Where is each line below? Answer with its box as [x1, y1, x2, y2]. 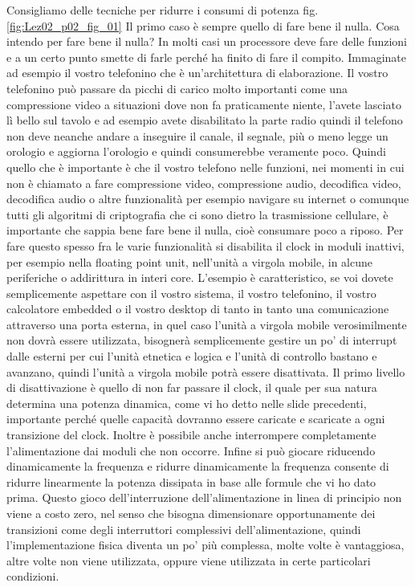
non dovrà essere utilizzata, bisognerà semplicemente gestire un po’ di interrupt [6, 332, 397, 349]
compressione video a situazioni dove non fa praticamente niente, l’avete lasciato [6, 96, 401, 112]
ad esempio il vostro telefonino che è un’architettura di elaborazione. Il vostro [6, 64, 389, 81]
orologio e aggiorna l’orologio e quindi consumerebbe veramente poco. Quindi [6, 143, 386, 160]
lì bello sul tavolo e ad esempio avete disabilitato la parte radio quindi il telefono [6, 112, 403, 128]
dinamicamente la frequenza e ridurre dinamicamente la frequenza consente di [6, 458, 389, 475]
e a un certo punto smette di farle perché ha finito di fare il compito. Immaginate [6, 48, 406, 65]
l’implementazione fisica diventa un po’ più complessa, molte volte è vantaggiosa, [6, 536, 405, 553]
